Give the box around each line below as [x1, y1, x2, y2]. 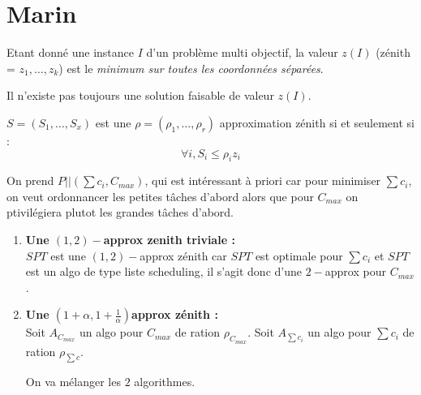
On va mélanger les [25, 373, 121, 390]
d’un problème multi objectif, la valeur [146, 44, 338, 61]
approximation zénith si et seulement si [219, 114, 415, 131]
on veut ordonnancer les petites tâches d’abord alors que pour [6, 187, 314, 204]
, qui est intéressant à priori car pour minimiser [144, 172, 381, 189]
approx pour [324, 263, 386, 280]
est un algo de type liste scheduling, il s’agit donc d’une [25, 263, 302, 280]
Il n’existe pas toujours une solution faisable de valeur [6, 87, 274, 104]
